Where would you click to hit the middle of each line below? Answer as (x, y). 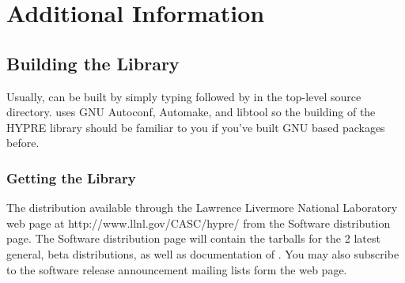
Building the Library (93, 63)
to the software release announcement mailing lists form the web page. (177, 269)
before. (23, 143)
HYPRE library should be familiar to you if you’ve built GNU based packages (196, 127)
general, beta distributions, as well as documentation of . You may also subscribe (203, 253)
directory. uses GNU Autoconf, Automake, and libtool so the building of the (191, 112)
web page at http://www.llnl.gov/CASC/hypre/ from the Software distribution (199, 223)
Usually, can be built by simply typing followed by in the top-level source (184, 96)
